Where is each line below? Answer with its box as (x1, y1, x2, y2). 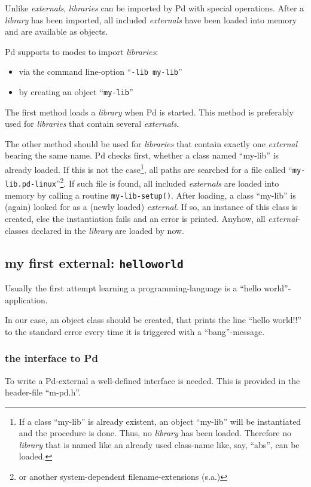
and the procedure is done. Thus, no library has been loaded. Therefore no (19, 427, 291, 439)
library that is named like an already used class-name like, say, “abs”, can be (19, 438, 300, 451)
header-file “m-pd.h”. (5, 386, 81, 398)
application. (5, 293, 48, 306)
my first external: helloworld (5, 253, 184, 272)
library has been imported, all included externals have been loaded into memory (5, 13, 297, 26)
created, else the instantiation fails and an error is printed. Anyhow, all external (5, 212, 297, 224)
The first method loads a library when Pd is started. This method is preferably (5, 105, 294, 118)
